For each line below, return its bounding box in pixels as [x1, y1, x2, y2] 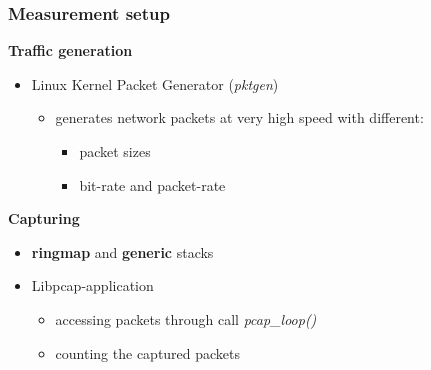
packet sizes [79, 141, 151, 161]
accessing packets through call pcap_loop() [55, 308, 317, 329]
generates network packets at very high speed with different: [55, 107, 424, 128]
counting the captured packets [55, 342, 241, 363]
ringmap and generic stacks [31, 241, 214, 262]
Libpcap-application [31, 275, 154, 296]
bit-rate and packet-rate [79, 174, 226, 195]
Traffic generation [8, 40, 133, 61]
